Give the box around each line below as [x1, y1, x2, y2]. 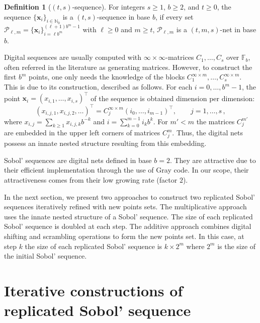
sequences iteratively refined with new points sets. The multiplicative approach [4, 201, 247, 212]
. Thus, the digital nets [172, 127, 243, 138]
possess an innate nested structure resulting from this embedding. [4, 138, 207, 148]
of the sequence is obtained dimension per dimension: [91, 93, 255, 103]
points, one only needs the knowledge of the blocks [28, 71, 185, 82]
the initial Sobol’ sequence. [4, 251, 87, 261]
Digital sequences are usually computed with [4, 52, 142, 62]
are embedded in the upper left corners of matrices [4, 127, 160, 138]
